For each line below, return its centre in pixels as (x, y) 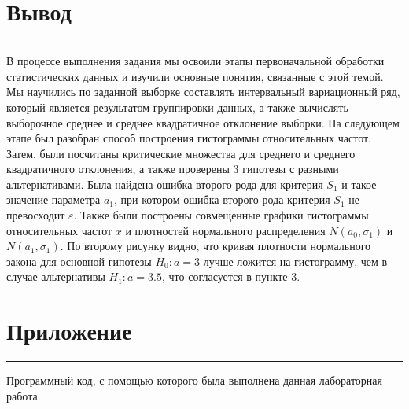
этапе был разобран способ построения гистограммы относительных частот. (189, 138)
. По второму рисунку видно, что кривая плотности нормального (216, 246)
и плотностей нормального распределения (225, 230)
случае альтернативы (56, 276)
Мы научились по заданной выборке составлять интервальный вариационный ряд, (203, 92)
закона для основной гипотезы (79, 261)
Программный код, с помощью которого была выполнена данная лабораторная (195, 380)
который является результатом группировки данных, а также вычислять (177, 107)
